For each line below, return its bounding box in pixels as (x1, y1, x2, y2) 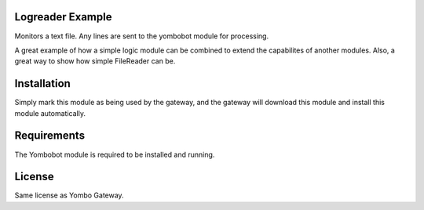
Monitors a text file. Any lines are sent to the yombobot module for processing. (14, 31, 269, 41)
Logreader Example (14, 10, 112, 24)
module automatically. (14, 108, 86, 118)
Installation (14, 77, 71, 90)
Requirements (14, 129, 86, 143)
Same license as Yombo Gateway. (14, 190, 125, 200)
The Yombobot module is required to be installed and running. (14, 150, 215, 159)
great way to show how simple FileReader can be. (14, 56, 176, 66)
